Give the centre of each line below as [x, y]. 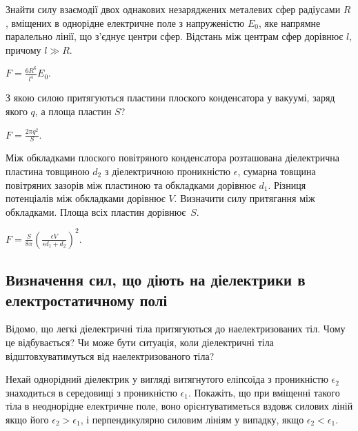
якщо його [27, 419]
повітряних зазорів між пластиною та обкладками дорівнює [131, 184]
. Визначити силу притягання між [245, 198]
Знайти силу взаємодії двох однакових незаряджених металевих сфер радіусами [173, 9]
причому [23, 49]
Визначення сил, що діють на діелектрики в [156, 280]
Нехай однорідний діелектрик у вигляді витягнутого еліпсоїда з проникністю [167, 379]
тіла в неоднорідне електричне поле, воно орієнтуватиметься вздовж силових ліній [179, 406]
